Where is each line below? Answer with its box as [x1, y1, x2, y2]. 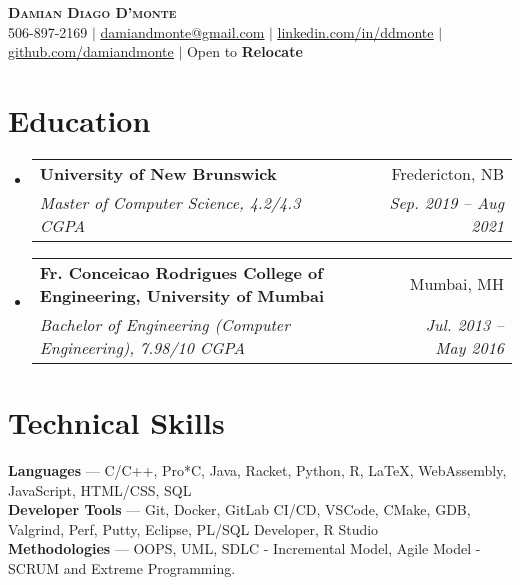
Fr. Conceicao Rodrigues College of [39, 260, 323, 284]
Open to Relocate [186, 41, 303, 62]
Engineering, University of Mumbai [39, 283, 325, 307]
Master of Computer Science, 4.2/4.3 [39, 190, 301, 214]
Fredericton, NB [391, 161, 504, 185]
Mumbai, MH [409, 272, 504, 296]
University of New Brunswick [39, 161, 277, 185]
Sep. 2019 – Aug [389, 190, 504, 214]
